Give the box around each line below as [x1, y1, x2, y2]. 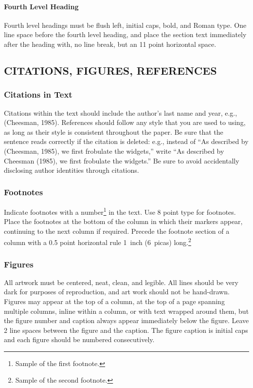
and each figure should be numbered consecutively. [4, 334, 155, 345]
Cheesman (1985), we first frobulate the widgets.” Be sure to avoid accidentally [4, 155, 239, 165]
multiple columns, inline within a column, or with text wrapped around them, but [4, 306, 249, 316]
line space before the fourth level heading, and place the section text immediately [4, 29, 247, 40]
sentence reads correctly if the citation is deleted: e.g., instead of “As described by [4, 136, 249, 146]
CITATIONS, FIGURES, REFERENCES [4, 62, 217, 78]
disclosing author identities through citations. [4, 165, 139, 175]
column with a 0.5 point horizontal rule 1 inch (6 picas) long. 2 [4, 236, 191, 247]
